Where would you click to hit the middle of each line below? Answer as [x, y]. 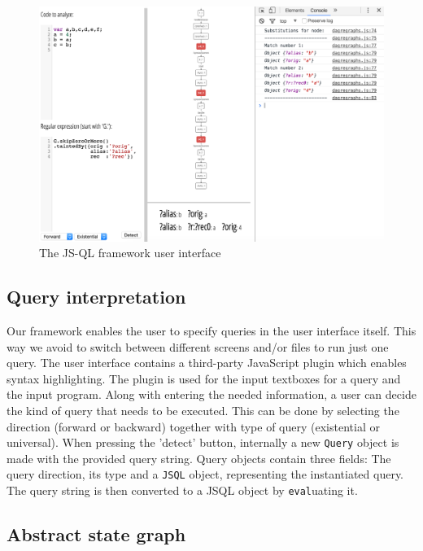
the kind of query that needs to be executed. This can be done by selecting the [203, 410]
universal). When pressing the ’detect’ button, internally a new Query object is [203, 442]
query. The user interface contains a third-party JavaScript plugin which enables [207, 363]
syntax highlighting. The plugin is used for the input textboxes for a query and [204, 378]
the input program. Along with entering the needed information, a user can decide [211, 394]
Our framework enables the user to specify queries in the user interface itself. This [211, 330]
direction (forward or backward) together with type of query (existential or [193, 426]
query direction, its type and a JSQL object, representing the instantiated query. [205, 474]
